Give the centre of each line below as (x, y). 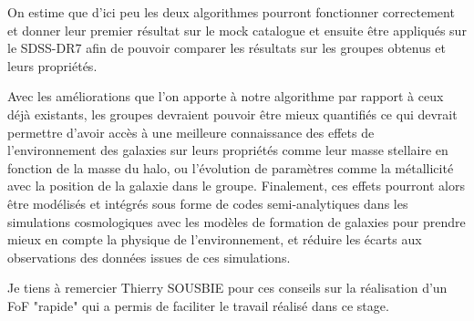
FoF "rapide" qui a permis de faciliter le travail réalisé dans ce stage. (198, 305)
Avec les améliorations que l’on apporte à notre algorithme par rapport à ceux (226, 96)
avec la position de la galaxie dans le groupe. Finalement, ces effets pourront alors (236, 186)
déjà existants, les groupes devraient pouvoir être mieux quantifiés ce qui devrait (232, 114)
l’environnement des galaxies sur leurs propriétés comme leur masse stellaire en (228, 150)
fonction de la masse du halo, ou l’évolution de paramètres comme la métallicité (231, 167)
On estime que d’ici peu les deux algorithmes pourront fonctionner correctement (231, 12)
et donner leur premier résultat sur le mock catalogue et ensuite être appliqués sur (237, 30)
